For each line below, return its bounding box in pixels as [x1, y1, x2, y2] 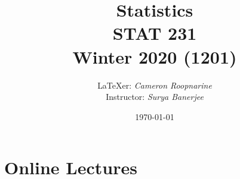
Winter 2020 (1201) [72, 44, 237, 68]
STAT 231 [112, 21, 197, 45]
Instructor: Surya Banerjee [106, 90, 204, 103]
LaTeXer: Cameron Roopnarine [97, 78, 212, 91]
